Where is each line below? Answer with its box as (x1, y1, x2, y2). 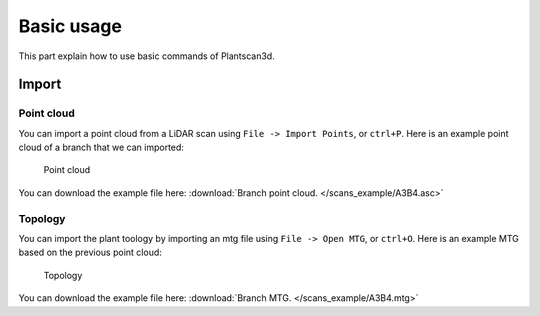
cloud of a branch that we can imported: (18, 141, 185, 154)
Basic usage (18, 15, 122, 37)
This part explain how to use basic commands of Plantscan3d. (18, 50, 275, 62)
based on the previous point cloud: (18, 246, 162, 259)
